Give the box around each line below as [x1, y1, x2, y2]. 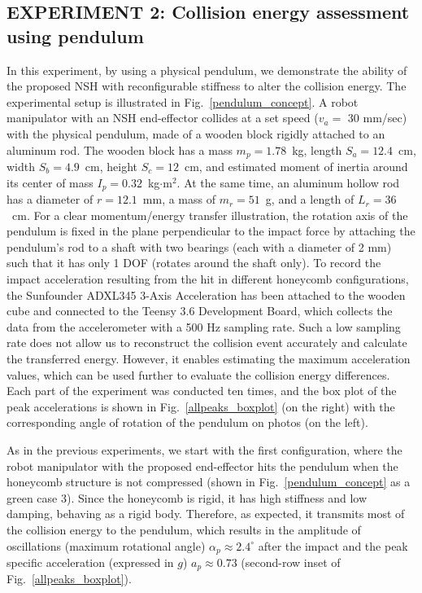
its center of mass [7, 174, 94, 191]
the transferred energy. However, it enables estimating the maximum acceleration [7, 350, 411, 367]
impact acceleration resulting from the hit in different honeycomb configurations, [7, 270, 409, 288]
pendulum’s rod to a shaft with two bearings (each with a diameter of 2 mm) [7, 238, 392, 255]
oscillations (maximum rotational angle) [7, 537, 206, 554]
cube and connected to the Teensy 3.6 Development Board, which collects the [7, 302, 393, 319]
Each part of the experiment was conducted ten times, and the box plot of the [7, 382, 397, 399]
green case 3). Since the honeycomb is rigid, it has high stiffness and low [7, 489, 368, 506]
